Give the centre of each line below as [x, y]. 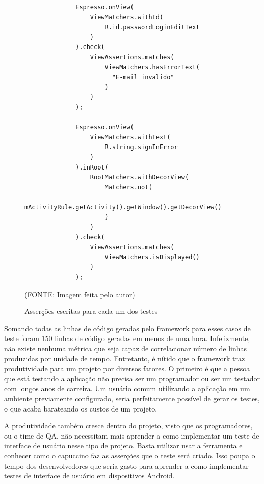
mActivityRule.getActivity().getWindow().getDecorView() [123, 207]
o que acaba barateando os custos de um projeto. [81, 408]
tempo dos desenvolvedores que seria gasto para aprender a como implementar [126, 465]
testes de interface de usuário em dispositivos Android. [89, 476]
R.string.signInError [141, 147]
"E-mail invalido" [143, 77]
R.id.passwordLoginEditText [152, 27]
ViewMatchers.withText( [130, 137]
